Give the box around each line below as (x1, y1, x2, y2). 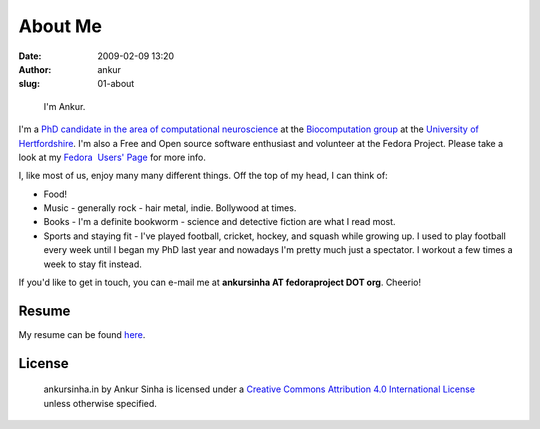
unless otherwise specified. (43, 397, 157, 409)
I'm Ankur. (43, 100, 86, 112)
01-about (97, 78, 135, 90)
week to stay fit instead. (43, 258, 142, 270)
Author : (18, 63, 52, 75)
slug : (18, 78, 40, 90)
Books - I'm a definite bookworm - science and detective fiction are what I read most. (43, 216, 396, 228)
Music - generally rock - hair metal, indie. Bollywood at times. (43, 202, 297, 214)
